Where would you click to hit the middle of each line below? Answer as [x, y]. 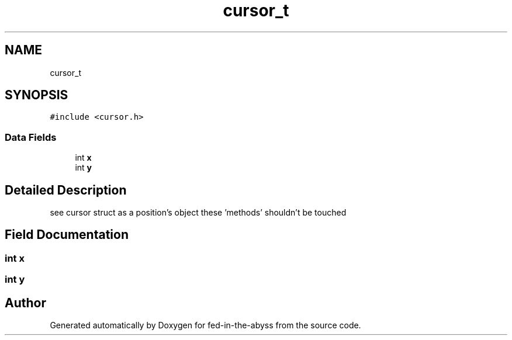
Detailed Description [66, 190]
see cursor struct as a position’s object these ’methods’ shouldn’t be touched [198, 213]
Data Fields [31, 137]
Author [25, 303]
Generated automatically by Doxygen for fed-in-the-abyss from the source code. [205, 325]
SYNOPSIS [37, 95]
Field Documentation [67, 235]
